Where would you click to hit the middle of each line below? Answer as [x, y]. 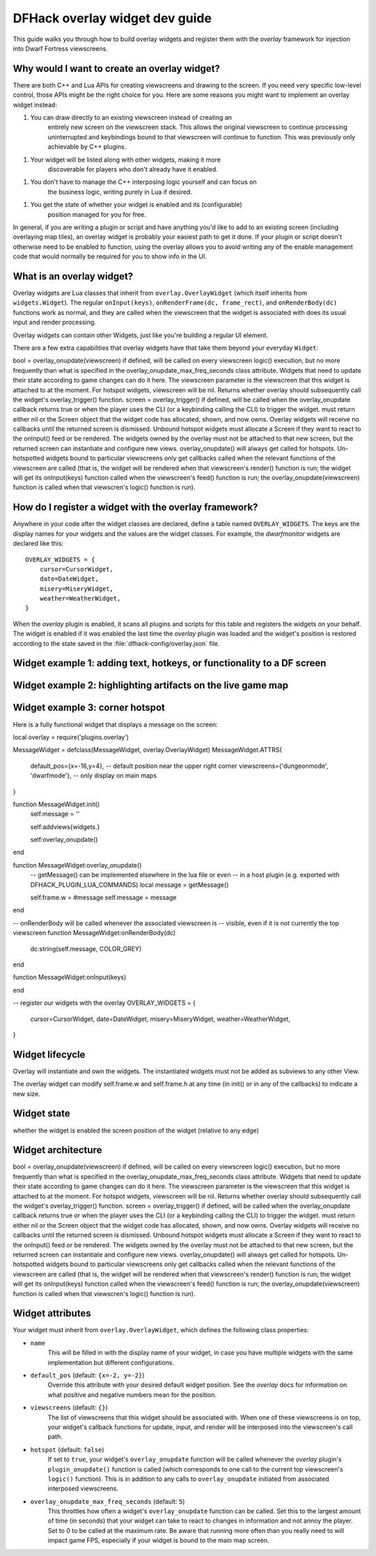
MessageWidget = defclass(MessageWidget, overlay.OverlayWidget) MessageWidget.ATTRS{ [148, 750]
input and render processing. [55, 322]
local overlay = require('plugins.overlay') [71, 737]
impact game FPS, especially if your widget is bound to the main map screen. [158, 1541]
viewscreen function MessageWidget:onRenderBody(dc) [94, 933]
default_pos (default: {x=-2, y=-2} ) [87, 1375]
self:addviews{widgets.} [65, 826]
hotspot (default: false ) [67, 1449]
